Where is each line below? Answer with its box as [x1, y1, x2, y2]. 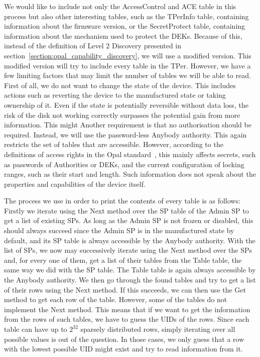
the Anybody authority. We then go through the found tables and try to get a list [4, 274, 256, 285]
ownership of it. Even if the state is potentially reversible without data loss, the [4, 99, 248, 110]
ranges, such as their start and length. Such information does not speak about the [4, 169, 256, 179]
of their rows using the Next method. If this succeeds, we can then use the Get [4, 284, 246, 295]
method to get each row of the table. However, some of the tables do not [4, 294, 227, 305]
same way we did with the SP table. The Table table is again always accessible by [4, 264, 256, 275]
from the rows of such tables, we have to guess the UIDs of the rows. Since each [4, 314, 249, 324]
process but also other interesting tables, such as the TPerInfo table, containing [4, 11, 249, 21]
